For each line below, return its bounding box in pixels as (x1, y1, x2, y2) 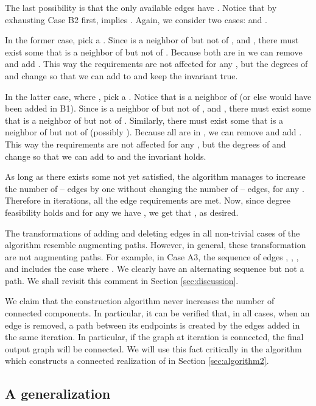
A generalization (5, 384, 111, 403)
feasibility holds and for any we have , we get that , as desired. (5, 205, 239, 218)
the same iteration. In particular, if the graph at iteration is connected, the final (5, 330, 304, 343)
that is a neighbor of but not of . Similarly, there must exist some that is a (5, 113, 284, 126)
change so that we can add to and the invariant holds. (5, 149, 206, 162)
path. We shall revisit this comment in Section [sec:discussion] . (5, 274, 239, 287)
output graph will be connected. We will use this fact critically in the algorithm (5, 342, 302, 355)
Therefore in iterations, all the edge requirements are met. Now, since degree (5, 194, 291, 207)
